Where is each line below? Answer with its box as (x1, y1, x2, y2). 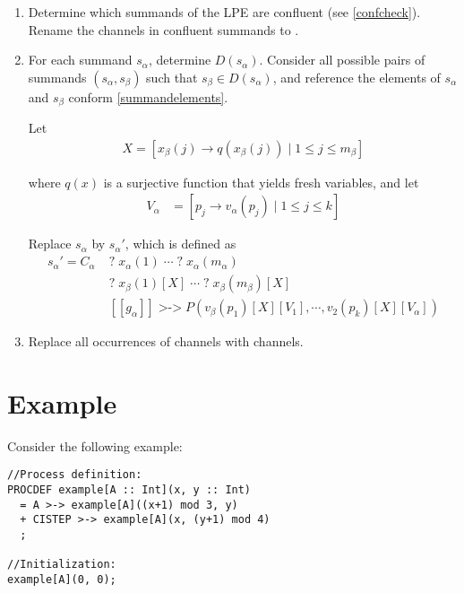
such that (146, 67, 198, 86)
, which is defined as (125, 234, 236, 253)
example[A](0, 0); (7, 573, 116, 587)
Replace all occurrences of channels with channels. (28, 332, 304, 351)
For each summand (28, 50, 133, 69)
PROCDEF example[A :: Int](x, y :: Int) (7, 484, 252, 497)
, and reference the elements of (272, 67, 441, 86)
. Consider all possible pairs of (259, 50, 425, 69)
